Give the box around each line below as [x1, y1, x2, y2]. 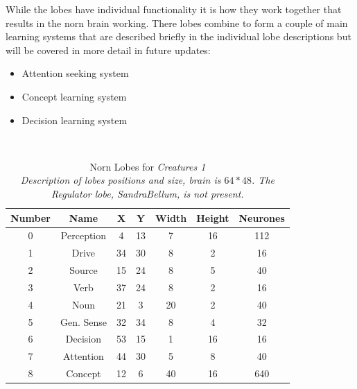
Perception [60, 228, 107, 243]
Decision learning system [21, 112, 128, 127]
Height [196, 210, 229, 225]
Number [10, 210, 51, 225]
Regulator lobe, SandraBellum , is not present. [51, 186, 244, 200]
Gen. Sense [60, 314, 107, 329]
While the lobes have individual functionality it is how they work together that [6, 2, 342, 16]
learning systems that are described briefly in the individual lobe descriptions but [6, 29, 351, 44]
